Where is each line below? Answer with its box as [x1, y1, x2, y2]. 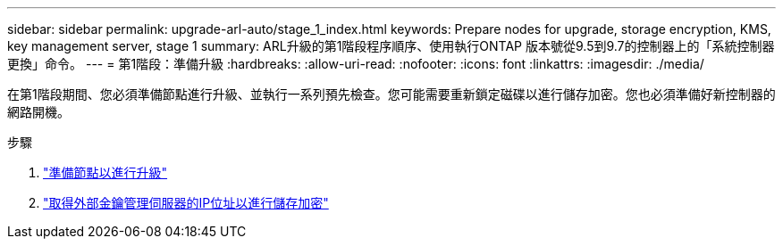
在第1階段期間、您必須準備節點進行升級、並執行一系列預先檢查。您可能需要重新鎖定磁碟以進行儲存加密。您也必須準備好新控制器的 [7, 86, 776, 102]
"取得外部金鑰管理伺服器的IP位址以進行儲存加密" [43, 195, 329, 210]
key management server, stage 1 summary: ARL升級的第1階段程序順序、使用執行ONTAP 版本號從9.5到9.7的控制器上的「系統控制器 [7, 38, 775, 53]
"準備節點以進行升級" [43, 165, 168, 180]
